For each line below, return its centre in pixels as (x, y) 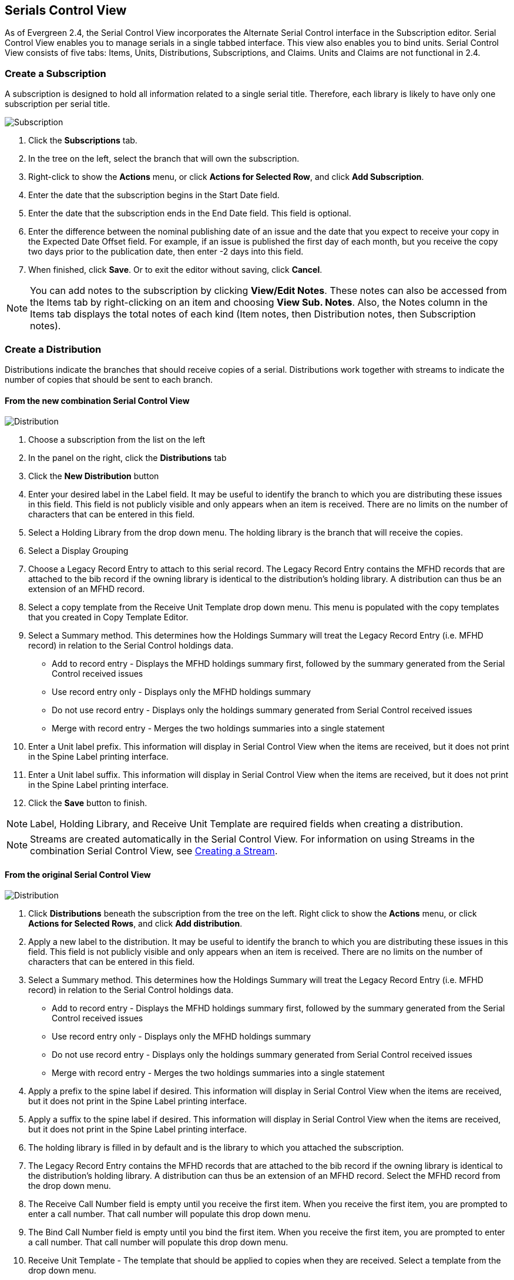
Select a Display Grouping (78, 551)
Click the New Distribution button (94, 476)
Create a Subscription (56, 73)
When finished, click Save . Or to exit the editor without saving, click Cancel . (175, 270)
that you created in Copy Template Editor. (108, 617)
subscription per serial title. (58, 104)
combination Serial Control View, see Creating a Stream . (154, 851)
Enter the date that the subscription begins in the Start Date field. (154, 195)
